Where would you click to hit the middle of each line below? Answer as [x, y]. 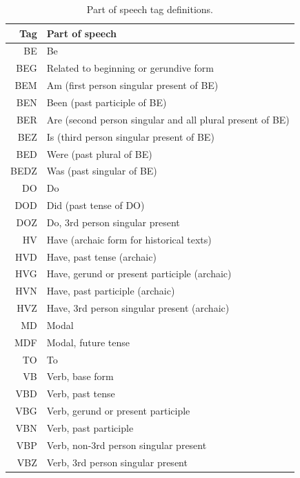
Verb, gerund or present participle [118, 411]
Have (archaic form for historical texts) [129, 239]
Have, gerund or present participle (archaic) [139, 273]
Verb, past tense [81, 394]
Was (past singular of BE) [102, 171]
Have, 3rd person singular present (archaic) [138, 308]
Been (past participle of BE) [107, 102]
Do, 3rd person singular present [113, 222]
